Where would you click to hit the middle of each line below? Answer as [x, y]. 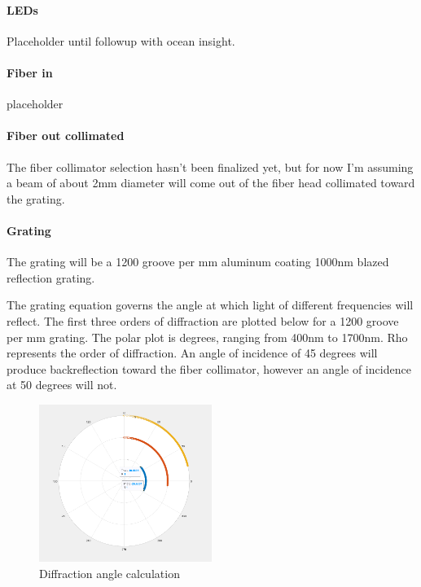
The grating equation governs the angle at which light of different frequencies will [210, 305]
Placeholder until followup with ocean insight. [121, 40]
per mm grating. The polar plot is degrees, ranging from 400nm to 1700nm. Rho [207, 337]
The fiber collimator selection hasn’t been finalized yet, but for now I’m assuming [210, 166]
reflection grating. [51, 277]
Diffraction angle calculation [110, 573]
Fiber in [30, 72]
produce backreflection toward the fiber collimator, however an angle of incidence [209, 368]
